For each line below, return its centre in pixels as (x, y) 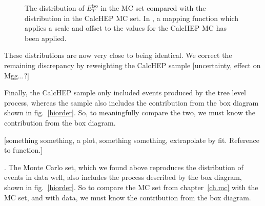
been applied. (46, 38)
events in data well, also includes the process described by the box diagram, (123, 177)
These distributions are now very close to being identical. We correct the (118, 55)
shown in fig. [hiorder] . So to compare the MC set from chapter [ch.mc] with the (131, 187)
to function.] (24, 150)
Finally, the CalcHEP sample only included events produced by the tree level (125, 92)
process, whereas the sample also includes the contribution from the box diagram (131, 102)
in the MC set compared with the (153, 8)
